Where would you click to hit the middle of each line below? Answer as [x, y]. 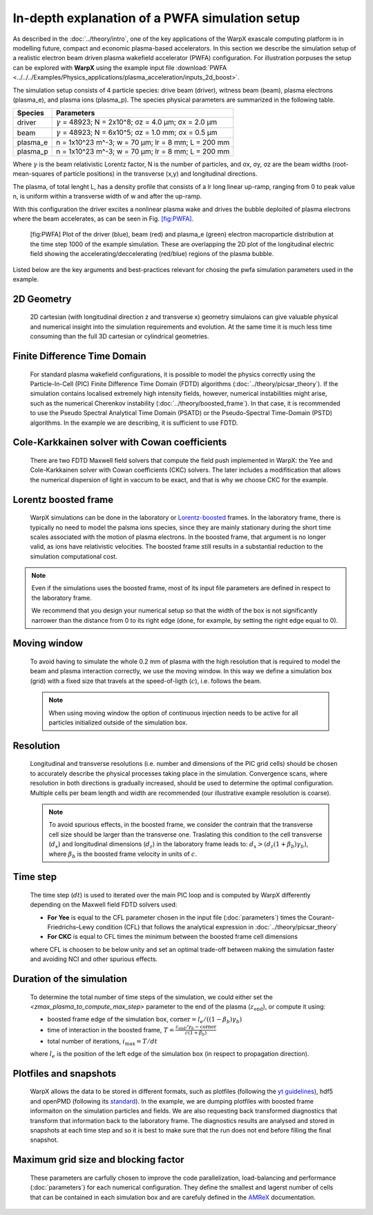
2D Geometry [42, 299]
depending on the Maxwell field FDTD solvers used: [104, 905]
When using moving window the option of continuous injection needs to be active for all [173, 713]
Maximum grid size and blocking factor [98, 1160]
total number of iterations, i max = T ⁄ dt [103, 1042]
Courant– [321, 917]
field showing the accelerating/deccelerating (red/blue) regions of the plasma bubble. [152, 254]
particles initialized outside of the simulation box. [118, 722]
